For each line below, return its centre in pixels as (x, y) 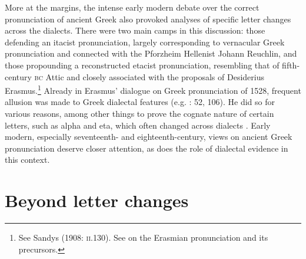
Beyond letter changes (97, 200)
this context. (27, 160)
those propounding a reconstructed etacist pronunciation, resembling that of (142, 65)
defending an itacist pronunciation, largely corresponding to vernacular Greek (145, 42)
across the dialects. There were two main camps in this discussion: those (135, 30)
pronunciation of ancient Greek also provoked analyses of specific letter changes (148, 19)
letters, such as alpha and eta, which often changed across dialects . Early (138, 125)
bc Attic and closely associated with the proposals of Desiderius (149, 76)
